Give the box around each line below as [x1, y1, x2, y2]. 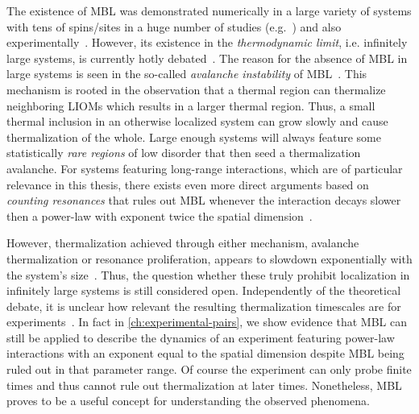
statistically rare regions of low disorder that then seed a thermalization [6, 144, 361, 161]
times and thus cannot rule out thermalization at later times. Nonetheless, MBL [6, 376, 402, 393]
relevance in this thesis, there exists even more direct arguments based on [6, 176, 369, 193]
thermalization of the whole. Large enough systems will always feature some [6, 128, 381, 145]
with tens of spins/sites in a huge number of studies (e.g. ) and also [6, 18, 342, 35]
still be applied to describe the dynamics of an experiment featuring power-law [6, 329, 395, 346]
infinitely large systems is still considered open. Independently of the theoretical [6, 282, 401, 299]
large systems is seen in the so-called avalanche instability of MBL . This [6, 65, 367, 82]
